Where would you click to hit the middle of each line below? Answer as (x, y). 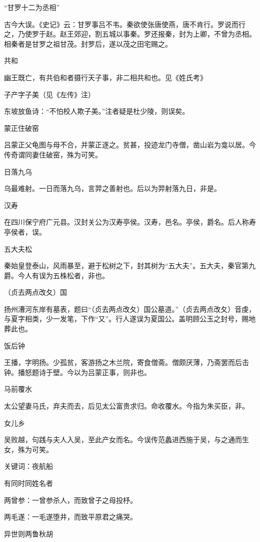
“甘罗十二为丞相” (32, 7)
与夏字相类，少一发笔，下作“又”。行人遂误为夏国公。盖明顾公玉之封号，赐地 (130, 319)
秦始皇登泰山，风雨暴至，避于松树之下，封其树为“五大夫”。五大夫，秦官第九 (130, 265)
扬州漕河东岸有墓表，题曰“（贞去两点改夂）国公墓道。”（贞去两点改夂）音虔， (130, 309)
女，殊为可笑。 (28, 449)
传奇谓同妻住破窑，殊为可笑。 (53, 154)
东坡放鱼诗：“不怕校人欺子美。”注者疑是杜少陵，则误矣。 (97, 111)
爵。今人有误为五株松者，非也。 (56, 275)
